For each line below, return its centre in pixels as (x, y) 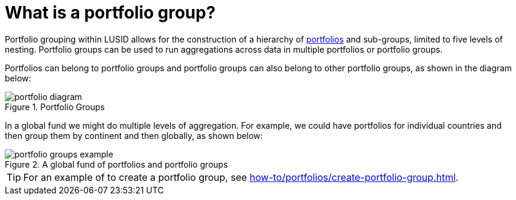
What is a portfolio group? (110, 13)
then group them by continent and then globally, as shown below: (134, 135)
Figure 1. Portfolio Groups (55, 107)
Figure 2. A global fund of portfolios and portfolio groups (117, 164)
